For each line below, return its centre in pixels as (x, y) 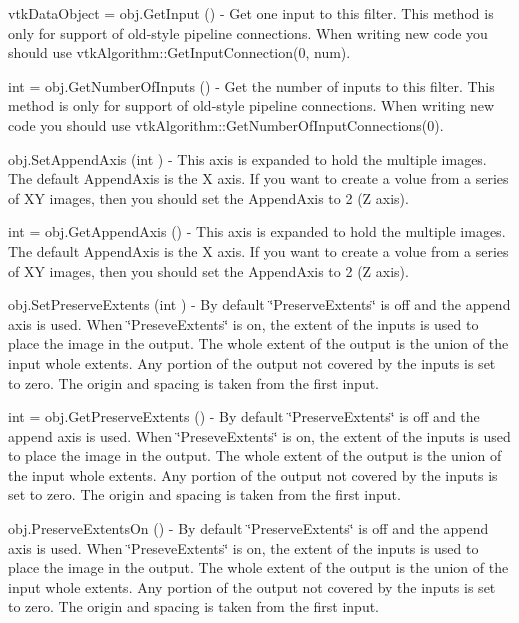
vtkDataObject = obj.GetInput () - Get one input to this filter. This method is (251, 13)
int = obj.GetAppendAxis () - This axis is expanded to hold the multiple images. (257, 231)
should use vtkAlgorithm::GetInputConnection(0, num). (179, 52)
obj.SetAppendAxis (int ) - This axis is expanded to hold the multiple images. (247, 158)
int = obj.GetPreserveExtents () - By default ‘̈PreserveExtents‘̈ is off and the (244, 416)
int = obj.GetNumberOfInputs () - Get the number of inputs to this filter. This (251, 85)
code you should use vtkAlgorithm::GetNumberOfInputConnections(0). (226, 124)
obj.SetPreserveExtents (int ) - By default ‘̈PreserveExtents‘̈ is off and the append (259, 304)
